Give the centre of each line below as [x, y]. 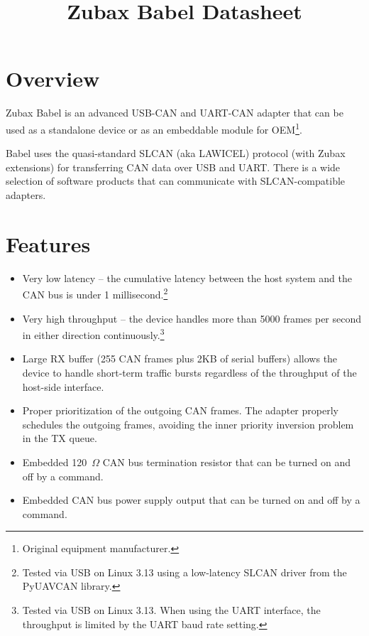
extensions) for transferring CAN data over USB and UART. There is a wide [173, 167]
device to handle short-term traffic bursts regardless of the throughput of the [189, 372]
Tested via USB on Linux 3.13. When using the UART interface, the [171, 610]
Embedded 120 [55, 462]
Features [48, 243]
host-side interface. [63, 386]
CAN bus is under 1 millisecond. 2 [95, 293]
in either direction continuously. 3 [93, 334]
